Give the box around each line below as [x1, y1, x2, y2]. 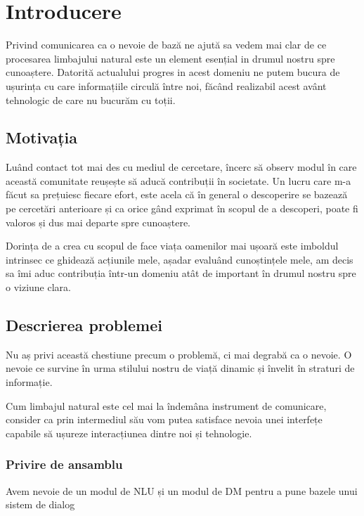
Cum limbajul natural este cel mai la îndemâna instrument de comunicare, [6, 398, 327, 413]
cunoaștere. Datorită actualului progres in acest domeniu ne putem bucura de [6, 65, 340, 79]
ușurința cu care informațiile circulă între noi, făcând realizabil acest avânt [6, 78, 327, 93]
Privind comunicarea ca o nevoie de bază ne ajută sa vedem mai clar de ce [6, 37, 327, 52]
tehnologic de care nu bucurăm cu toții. [6, 92, 176, 107]
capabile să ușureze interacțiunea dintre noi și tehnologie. [6, 425, 252, 440]
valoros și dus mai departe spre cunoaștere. [6, 214, 191, 229]
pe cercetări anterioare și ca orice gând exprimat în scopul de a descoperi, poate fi [6, 201, 358, 216]
